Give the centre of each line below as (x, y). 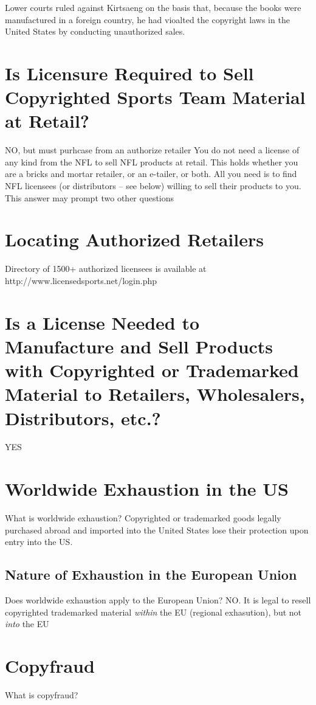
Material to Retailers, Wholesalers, (155, 394)
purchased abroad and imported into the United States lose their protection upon (157, 530)
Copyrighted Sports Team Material (155, 97)
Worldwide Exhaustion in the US (147, 489)
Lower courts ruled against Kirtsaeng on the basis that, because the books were (153, 7)
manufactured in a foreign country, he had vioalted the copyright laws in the (147, 19)
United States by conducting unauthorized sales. (95, 31)
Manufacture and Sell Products (139, 346)
